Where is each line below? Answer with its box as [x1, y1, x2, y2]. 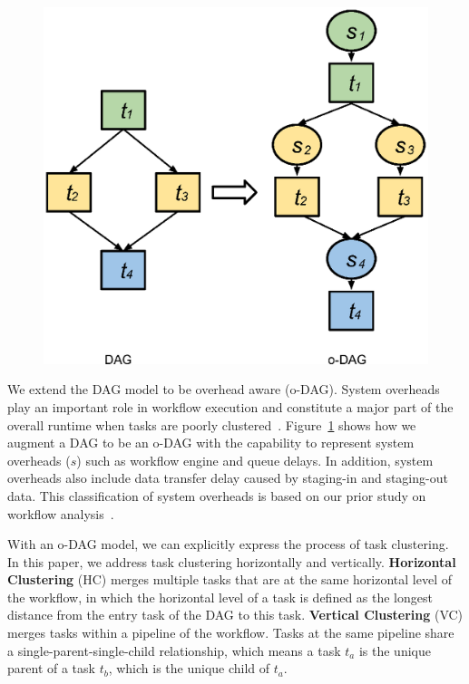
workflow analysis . [7, 504, 114, 523]
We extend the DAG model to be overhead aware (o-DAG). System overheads [7, 380, 440, 399]
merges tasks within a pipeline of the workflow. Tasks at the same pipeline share [7, 623, 454, 642]
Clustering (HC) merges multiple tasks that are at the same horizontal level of [7, 570, 453, 589]
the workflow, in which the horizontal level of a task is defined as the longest [7, 587, 433, 606]
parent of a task [7, 659, 95, 678]
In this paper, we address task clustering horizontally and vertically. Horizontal [7, 552, 456, 571]
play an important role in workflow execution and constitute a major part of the [7, 397, 454, 416]
